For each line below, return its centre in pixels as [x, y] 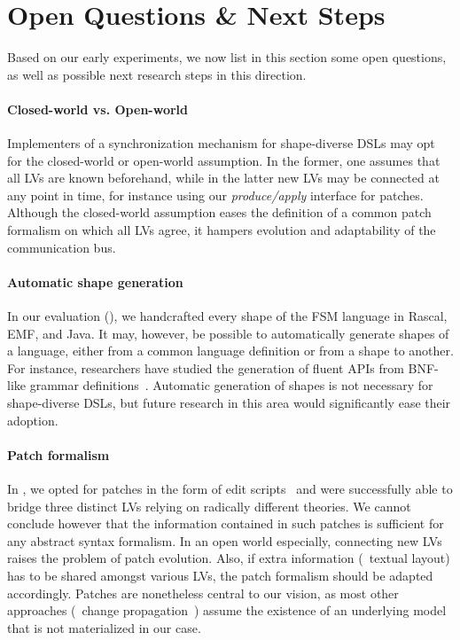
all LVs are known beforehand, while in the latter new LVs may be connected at [223, 178]
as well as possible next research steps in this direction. [157, 74]
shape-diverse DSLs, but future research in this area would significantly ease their [229, 403]
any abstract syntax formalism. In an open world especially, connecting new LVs [225, 540]
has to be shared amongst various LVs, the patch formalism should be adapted [220, 575]
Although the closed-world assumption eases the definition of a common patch [219, 212]
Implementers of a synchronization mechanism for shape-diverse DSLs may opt [221, 143]
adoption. [33, 420]
